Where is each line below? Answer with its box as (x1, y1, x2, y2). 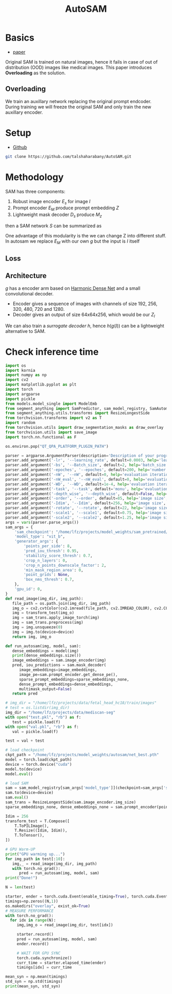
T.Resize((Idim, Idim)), (14, 828, 68, 833)
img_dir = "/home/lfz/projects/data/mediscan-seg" (5, 710, 116, 715)
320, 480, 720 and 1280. (12, 306, 65, 312)
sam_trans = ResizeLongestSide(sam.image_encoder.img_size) (5, 800, 137, 805)
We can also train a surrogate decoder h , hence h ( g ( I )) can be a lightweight (5, 323, 165, 329)
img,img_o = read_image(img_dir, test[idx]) (16, 923, 114, 928)
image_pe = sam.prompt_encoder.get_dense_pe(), (18, 672, 118, 677)
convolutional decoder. (5, 290, 54, 296)
